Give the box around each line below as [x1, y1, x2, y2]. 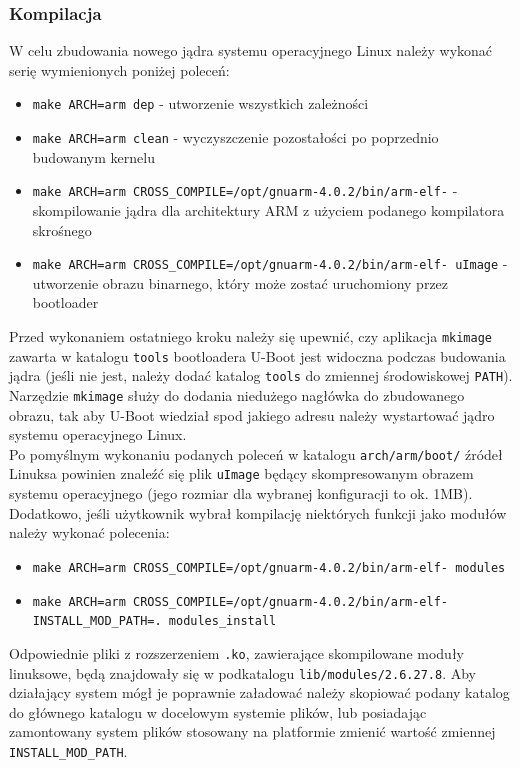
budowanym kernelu [32, 146, 155, 167]
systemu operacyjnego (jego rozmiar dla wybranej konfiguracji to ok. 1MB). [9, 483, 473, 504]
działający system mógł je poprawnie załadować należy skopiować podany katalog [9, 682, 510, 703]
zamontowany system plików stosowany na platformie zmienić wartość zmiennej [9, 721, 496, 742]
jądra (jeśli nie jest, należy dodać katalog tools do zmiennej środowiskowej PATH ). [9, 365, 513, 386]
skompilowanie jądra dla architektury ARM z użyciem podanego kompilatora [32, 199, 505, 220]
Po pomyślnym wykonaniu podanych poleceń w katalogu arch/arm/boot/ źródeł [9, 443, 503, 464]
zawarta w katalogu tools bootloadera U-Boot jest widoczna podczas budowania [9, 345, 506, 366]
